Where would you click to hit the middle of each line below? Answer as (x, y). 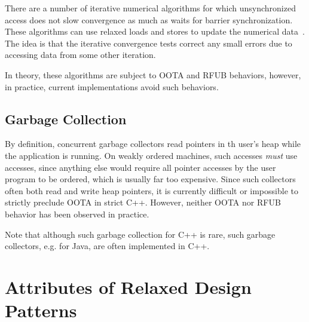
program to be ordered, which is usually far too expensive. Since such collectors (150, 179)
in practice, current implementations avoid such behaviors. (112, 86)
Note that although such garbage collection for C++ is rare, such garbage (140, 234)
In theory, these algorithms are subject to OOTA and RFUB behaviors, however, (153, 74)
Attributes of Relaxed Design (128, 286)
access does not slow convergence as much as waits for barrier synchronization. (149, 19)
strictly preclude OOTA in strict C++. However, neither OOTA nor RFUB (143, 202)
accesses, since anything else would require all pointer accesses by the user (140, 167)
